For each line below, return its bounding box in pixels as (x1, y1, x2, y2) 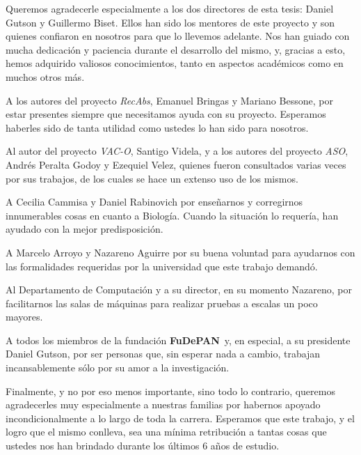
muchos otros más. (6, 69, 85, 84)
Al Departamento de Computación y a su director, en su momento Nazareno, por (6, 282, 352, 297)
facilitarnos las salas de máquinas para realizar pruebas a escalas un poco (6, 295, 318, 310)
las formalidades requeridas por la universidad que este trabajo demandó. (6, 259, 318, 273)
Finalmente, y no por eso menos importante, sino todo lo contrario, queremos (6, 383, 335, 398)
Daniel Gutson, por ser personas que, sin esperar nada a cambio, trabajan (6, 346, 321, 361)
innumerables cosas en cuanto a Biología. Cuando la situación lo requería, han (6, 208, 339, 222)
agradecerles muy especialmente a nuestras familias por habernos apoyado (6, 397, 321, 412)
